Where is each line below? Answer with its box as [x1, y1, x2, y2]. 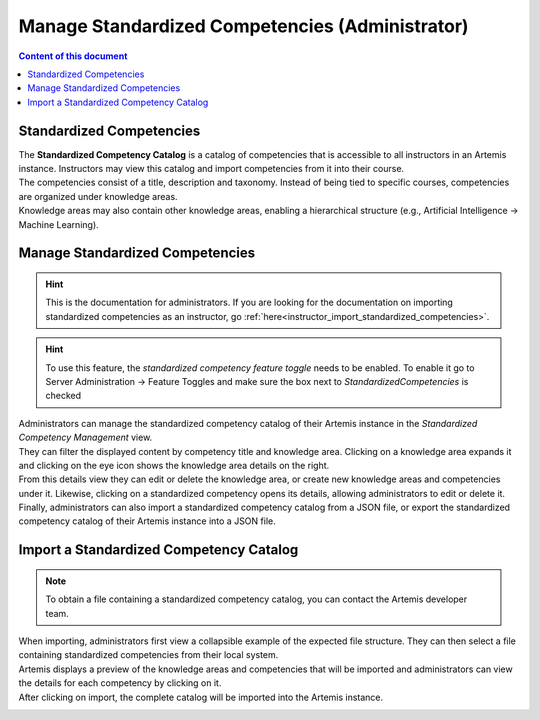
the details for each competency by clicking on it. [18, 677, 222, 689]
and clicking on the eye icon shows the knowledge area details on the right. [18, 459, 330, 471]
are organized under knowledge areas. [18, 190, 179, 202]
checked [45, 390, 82, 402]
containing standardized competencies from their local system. [18, 649, 279, 661]
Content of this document [18, 50, 128, 62]
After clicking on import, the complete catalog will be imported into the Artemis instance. [18, 691, 384, 703]
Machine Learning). [18, 218, 99, 230]
